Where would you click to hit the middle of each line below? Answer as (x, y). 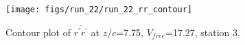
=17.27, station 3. (202, 32)
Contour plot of (38, 32)
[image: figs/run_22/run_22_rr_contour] (99, 10)
